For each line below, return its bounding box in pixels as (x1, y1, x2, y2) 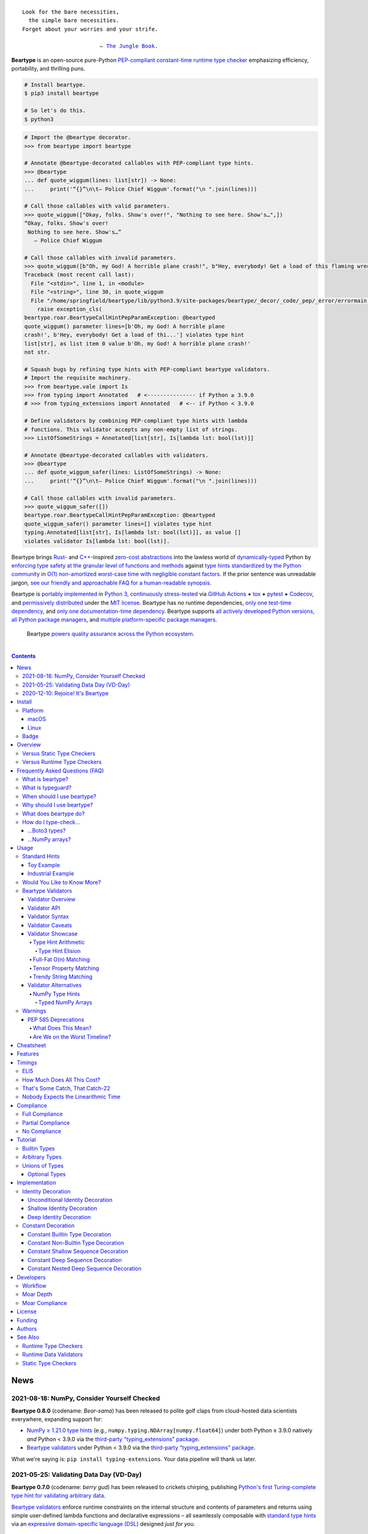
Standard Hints (22, 853, 60, 860)
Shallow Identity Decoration (28, 1204, 98, 1212)
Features (17, 1050, 39, 1058)
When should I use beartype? (22, 792, 96, 800)
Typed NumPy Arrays (38, 999, 93, 1006)
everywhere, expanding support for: (11, 1416, 102, 1423)
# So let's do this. (24, 107, 86, 114)
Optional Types (28, 1170, 66, 1177)
